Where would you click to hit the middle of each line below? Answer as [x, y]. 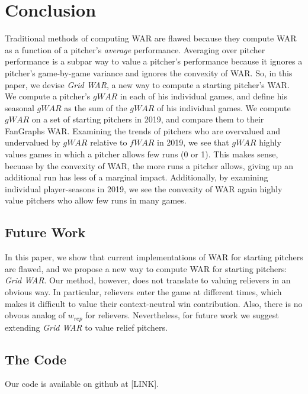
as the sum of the [96, 107]
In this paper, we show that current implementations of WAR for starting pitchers [154, 257]
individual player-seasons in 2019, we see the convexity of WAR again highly [144, 188]
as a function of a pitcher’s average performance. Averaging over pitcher [135, 49]
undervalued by [33, 142]
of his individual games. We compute [224, 107]
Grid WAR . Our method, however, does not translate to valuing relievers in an [148, 280]
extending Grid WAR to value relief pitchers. [86, 327]
